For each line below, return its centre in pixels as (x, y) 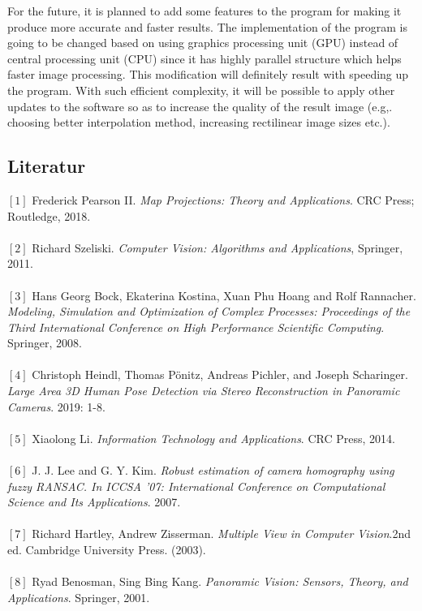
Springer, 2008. (45, 343)
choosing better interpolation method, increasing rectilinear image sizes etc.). (199, 122)
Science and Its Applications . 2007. (94, 502)
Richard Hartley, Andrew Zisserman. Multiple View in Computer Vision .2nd (221, 534)
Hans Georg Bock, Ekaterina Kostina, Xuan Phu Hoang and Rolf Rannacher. (224, 295)
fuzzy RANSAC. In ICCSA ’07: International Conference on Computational (196, 486)
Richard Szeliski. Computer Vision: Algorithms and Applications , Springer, (217, 247)
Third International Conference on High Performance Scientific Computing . (196, 327)
